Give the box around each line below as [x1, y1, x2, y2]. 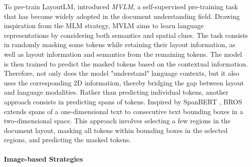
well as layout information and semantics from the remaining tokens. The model [4, 49, 242, 59]
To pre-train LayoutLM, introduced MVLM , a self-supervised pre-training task [4, 1, 238, 11]
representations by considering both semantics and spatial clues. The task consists [4, 30, 248, 40]
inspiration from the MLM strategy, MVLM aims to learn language [4, 20, 204, 31]
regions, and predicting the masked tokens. [4, 134, 131, 145]
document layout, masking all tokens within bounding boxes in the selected [4, 125, 228, 135]
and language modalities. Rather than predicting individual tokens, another [4, 87, 229, 97]
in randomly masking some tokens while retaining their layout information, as [4, 39, 235, 50]
